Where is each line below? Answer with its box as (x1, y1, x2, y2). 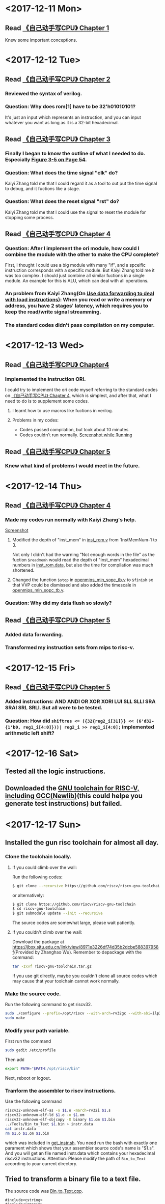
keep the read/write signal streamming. (5, 308, 102, 315)
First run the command (5, 1038, 52, 1044)
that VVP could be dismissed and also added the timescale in (12, 582, 137, 588)
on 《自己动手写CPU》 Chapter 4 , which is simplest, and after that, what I (5, 392, 151, 398)
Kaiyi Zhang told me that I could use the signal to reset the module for (5, 209, 146, 215)
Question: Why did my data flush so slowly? (5, 600, 112, 607)
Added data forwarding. (5, 631, 63, 638)
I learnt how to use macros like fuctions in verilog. (12, 408, 113, 414)
